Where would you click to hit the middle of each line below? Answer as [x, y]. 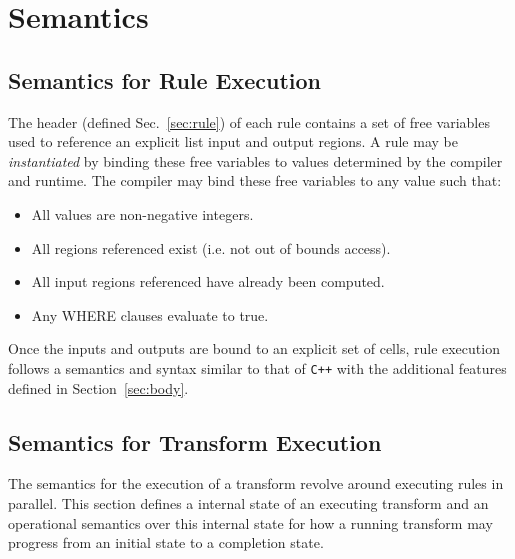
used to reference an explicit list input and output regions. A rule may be [233, 141]
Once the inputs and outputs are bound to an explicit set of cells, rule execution [254, 348]
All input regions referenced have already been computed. [208, 281]
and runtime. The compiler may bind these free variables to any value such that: [255, 180]
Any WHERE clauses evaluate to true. [150, 314]
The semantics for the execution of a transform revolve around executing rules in [256, 483]
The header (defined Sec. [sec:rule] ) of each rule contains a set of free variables [249, 121]
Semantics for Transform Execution [195, 441]
